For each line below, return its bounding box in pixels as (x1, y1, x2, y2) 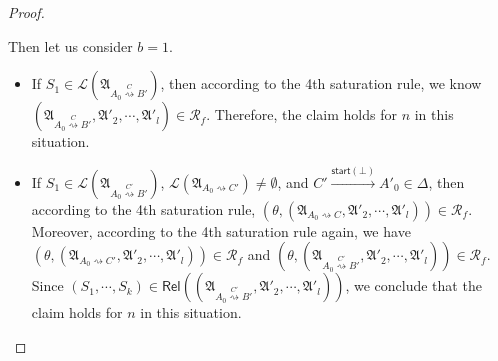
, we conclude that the (345, 275, 482, 296)
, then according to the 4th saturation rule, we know (160, 73, 482, 94)
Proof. (8, 2, 45, 22)
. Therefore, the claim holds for (206, 104, 397, 125)
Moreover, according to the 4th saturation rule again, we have (31, 220, 411, 241)
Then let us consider (8, 35, 133, 56)
